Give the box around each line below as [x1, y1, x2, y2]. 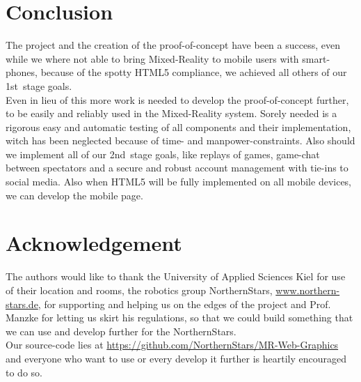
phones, [6, 65, 38, 79]
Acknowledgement [6, 229, 182, 257]
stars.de [6, 296, 38, 311]
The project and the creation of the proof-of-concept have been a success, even [6, 38, 340, 52]
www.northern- [275, 282, 340, 297]
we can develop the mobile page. [6, 188, 143, 202]
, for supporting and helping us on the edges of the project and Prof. [38, 296, 331, 311]
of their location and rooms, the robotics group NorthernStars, [6, 282, 273, 297]
